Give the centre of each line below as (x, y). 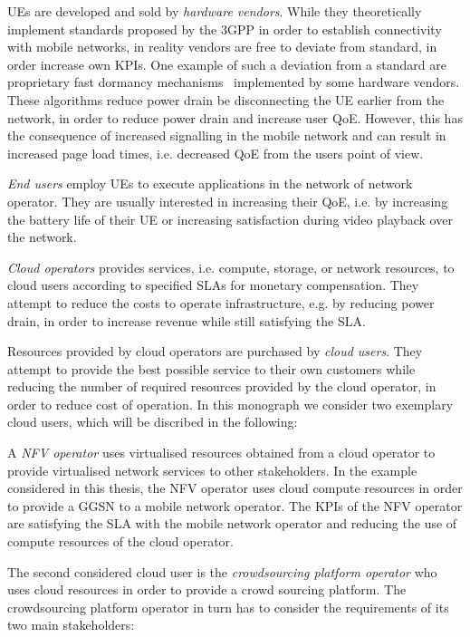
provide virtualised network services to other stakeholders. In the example (212, 470)
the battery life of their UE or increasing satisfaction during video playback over (230, 219)
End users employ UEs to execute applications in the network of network (210, 183)
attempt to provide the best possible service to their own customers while (211, 368)
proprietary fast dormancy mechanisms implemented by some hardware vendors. (234, 82)
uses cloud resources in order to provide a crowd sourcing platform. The (207, 589)
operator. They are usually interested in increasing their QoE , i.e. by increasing (228, 201)
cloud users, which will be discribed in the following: (153, 422)
